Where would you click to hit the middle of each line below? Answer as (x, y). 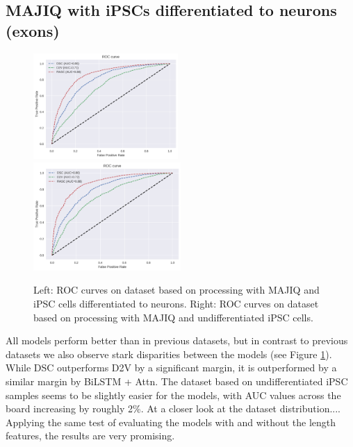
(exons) (33, 30)
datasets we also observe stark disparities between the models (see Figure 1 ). (169, 354)
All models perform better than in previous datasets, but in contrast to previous (177, 340)
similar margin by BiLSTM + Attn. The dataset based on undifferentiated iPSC (177, 381)
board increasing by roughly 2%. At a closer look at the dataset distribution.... (173, 408)
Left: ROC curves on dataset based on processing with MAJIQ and (176, 290)
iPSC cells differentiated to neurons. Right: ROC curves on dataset (176, 304)
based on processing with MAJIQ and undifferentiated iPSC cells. (173, 317)
